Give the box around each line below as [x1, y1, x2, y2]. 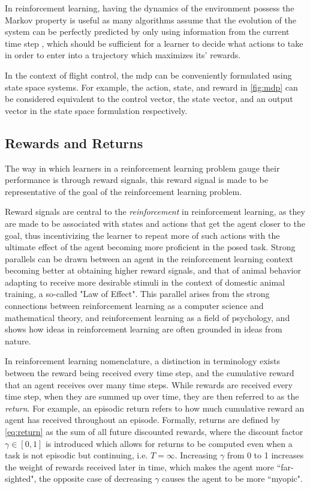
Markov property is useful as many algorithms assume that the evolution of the [5, 13, 296, 26]
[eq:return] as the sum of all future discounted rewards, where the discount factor [5, 425, 303, 438]
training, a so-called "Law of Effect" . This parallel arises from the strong [5, 287, 270, 300]
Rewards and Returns [5, 133, 143, 152]
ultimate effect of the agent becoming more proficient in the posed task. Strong [5, 241, 296, 253]
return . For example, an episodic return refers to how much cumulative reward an [5, 401, 305, 414]
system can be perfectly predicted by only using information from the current [5, 25, 290, 38]
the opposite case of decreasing [39, 472, 152, 485]
